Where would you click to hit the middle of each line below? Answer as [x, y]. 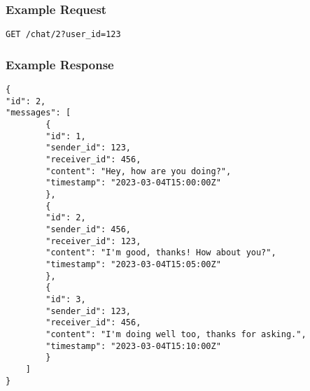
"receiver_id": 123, [93, 241]
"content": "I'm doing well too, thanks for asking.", [176, 334]
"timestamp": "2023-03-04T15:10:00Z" [133, 346]
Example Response [60, 64]
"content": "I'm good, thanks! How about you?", [161, 253]
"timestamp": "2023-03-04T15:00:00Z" [133, 183]
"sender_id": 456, [88, 229]
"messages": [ [38, 113]
